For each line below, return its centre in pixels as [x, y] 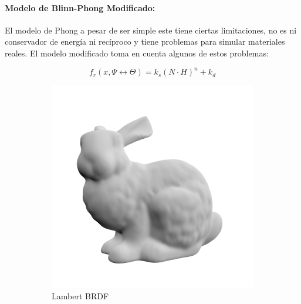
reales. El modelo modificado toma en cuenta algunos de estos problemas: [137, 53]
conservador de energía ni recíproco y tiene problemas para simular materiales [145, 41]
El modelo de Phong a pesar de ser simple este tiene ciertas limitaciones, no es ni [151, 30]
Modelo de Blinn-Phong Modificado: [80, 7]
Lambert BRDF [80, 295]
